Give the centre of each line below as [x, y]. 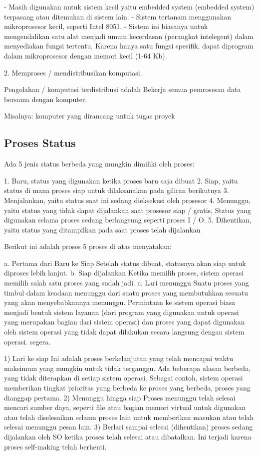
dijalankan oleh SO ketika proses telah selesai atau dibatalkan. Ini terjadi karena [128, 436]
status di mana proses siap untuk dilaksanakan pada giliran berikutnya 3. [117, 190]
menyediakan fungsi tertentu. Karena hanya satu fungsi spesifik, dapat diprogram [129, 46]
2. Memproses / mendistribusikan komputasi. [73, 72]
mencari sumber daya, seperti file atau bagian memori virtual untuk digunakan [125, 407]
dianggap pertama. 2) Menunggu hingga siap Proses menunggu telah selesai [120, 397]
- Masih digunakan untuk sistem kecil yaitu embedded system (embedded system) [129, 6]
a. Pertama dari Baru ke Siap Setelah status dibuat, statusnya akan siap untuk [125, 263]
